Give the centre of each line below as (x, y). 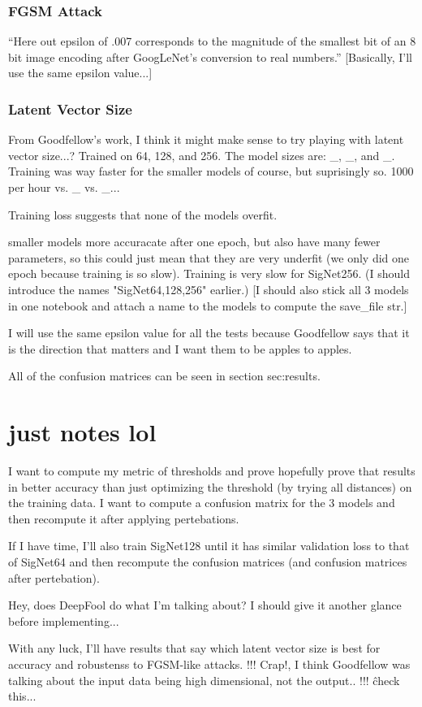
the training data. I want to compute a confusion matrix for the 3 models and (202, 503)
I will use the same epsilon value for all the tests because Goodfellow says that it (209, 333)
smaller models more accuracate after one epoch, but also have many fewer (194, 242)
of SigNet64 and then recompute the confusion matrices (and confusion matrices (208, 562)
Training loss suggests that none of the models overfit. (143, 214)
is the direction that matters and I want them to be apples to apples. (180, 348)
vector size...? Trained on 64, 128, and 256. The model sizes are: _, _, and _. (202, 155)
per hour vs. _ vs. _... (64, 187)
